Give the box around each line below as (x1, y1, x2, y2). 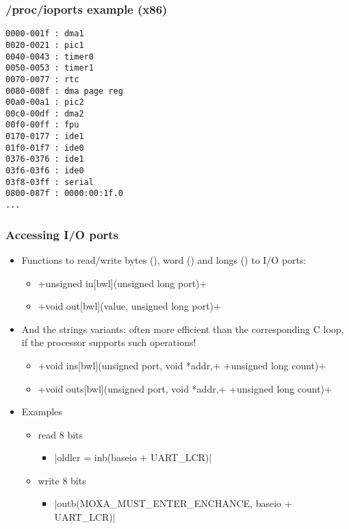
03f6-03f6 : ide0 (5, 166, 84, 176)
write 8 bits (38, 473, 86, 487)
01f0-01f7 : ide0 (5, 143, 84, 153)
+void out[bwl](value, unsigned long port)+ (38, 299, 221, 313)
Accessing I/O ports (5, 225, 119, 243)
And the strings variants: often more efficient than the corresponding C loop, (21, 321, 344, 336)
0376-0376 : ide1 (5, 154, 84, 164)
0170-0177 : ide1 (5, 132, 84, 142)
